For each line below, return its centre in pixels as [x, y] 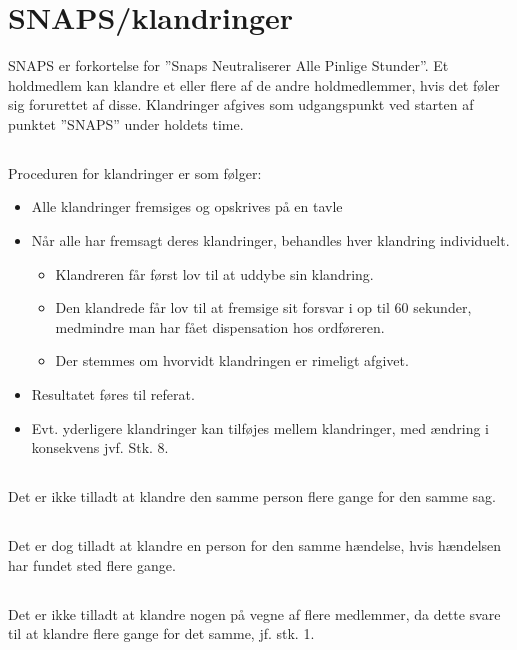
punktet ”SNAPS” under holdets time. [126, 123]
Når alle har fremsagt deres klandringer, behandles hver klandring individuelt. [270, 240]
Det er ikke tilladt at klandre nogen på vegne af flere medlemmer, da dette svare [254, 613]
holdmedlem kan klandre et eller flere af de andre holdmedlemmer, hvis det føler [254, 84]
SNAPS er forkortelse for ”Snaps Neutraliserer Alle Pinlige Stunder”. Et [228, 65]
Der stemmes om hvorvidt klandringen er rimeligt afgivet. [232, 360]
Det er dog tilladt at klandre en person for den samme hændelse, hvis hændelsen [255, 545]
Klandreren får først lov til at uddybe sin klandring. [214, 273]
